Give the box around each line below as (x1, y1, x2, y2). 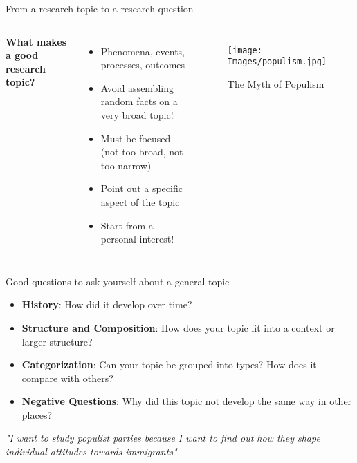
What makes (6, 34, 67, 48)
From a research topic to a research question (6, 1, 194, 15)
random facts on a (100, 94, 178, 108)
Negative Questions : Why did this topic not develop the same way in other (21, 394, 352, 408)
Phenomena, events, (100, 44, 185, 58)
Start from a (100, 218, 154, 232)
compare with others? (21, 370, 113, 385)
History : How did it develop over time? (21, 297, 192, 312)
